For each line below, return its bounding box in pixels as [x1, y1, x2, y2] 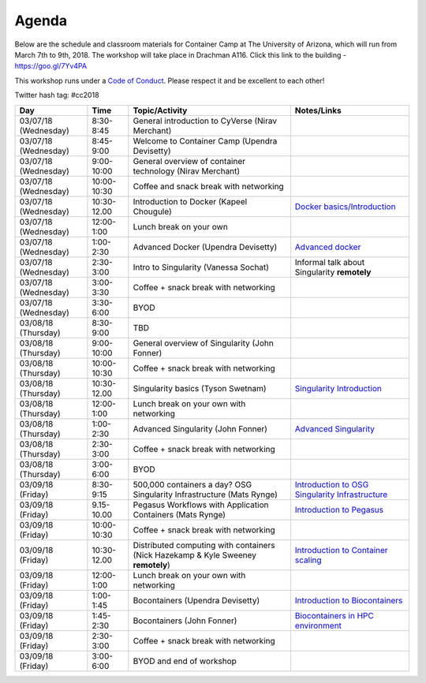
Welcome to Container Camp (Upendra [133, 135, 278, 146]
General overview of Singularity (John [133, 338, 274, 349]
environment [294, 620, 342, 631]
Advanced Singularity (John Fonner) [133, 423, 268, 434]
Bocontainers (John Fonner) [133, 615, 237, 626]
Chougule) [133, 206, 173, 217]
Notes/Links [294, 105, 342, 116]
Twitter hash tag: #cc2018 [14, 91, 99, 100]
